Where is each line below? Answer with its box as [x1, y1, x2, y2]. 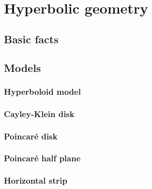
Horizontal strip [4, 174, 67, 187]
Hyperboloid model [4, 85, 81, 97]
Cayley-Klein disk [4, 107, 75, 120]
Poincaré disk [4, 130, 58, 142]
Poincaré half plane [4, 152, 81, 164]
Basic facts [4, 31, 59, 46]
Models [4, 60, 41, 75]
